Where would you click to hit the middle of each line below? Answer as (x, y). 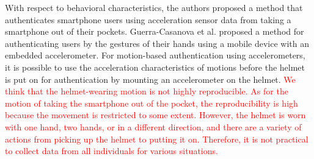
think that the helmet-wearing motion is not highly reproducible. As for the (147, 91)
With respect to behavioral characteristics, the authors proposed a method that (154, 7)
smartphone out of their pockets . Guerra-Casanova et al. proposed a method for (155, 31)
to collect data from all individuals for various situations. (111, 151)
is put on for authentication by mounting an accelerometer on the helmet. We (150, 79)
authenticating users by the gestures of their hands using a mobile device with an (157, 43)
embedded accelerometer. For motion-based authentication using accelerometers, (155, 55)
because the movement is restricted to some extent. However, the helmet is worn (155, 115)
